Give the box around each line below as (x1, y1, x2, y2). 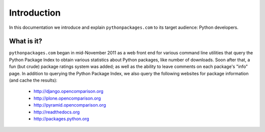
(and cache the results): (9, 77, 57, 83)
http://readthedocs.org (33, 109, 80, 115)
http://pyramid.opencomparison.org (33, 102, 106, 108)
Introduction (9, 7, 61, 18)
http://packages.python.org (33, 115, 89, 122)
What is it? (9, 37, 43, 45)
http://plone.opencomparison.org (33, 95, 101, 101)
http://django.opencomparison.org (33, 88, 104, 94)
